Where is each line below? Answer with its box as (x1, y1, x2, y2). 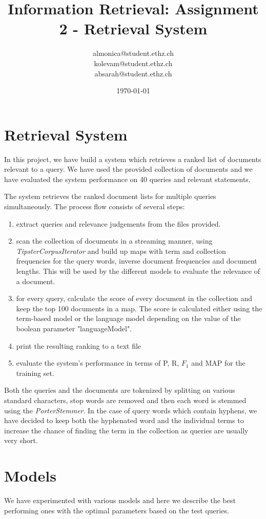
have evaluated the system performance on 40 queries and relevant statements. (4, 173, 251, 184)
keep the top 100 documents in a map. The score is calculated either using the (16, 303, 262, 313)
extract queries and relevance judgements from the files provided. (16, 218, 221, 229)
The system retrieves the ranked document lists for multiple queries (4, 191, 216, 202)
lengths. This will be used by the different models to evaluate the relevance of (16, 265, 260, 276)
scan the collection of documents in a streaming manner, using (16, 235, 213, 246)
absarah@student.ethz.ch (94, 68, 172, 78)
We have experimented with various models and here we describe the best (4, 495, 236, 505)
